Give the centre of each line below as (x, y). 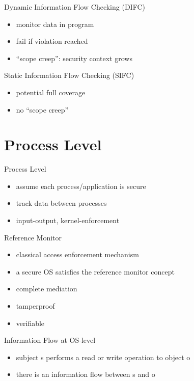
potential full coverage (51, 92)
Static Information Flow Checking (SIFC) (69, 75)
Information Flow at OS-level (50, 340)
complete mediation (47, 289)
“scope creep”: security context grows (74, 58)
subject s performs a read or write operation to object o (103, 357)
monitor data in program (55, 24)
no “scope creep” (42, 109)
